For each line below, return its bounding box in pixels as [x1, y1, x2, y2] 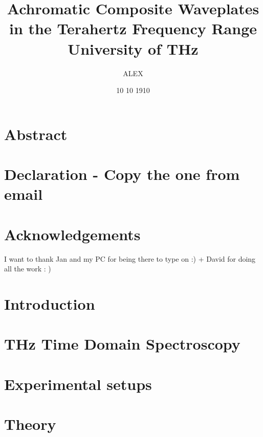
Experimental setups [4, 373, 152, 394]
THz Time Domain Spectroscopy [4, 333, 240, 354]
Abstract [4, 123, 68, 144]
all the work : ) [4, 263, 51, 274]
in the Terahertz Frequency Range [9, 18, 257, 39]
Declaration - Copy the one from [4, 164, 240, 185]
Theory [4, 413, 56, 434]
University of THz [68, 38, 199, 59]
